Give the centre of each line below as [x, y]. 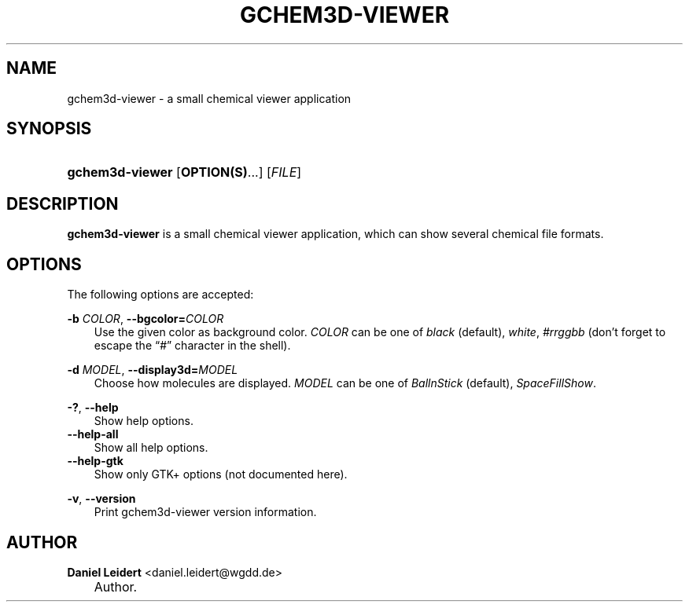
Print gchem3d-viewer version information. [205, 512]
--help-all [93, 434]
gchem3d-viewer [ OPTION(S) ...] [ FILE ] [184, 172]
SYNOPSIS [49, 129]
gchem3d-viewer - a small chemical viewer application [209, 98]
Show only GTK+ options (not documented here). [221, 474]
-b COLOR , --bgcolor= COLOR [146, 319]
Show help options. [144, 421]
